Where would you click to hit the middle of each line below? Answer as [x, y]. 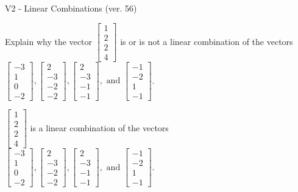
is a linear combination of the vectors [99, 127]
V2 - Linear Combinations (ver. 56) [71, 8]
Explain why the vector [48, 41]
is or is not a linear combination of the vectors [207, 41]
